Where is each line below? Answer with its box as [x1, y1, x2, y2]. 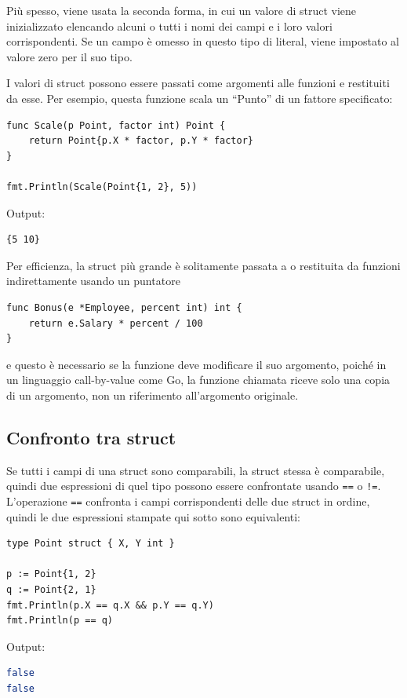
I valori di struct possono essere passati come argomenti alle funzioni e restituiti [6, 75, 390, 91]
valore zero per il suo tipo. [6, 48, 133, 64]
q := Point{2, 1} [6, 583, 96, 595]
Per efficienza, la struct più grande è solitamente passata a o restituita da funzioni [6, 257, 401, 273]
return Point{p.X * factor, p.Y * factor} [28, 135, 253, 147]
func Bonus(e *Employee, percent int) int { [6, 301, 242, 313]
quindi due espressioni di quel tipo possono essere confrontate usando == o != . [6, 477, 381, 494]
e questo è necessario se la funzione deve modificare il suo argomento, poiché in [6, 356, 387, 372]
